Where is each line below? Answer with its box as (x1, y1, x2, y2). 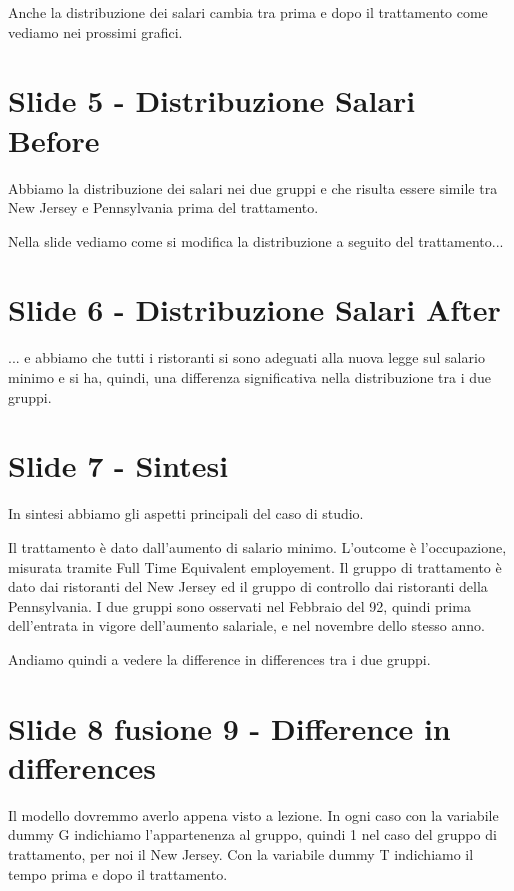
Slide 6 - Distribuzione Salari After (8, 289, 501, 330)
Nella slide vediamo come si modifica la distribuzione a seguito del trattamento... (8, 230, 504, 251)
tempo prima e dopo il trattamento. (8, 863, 228, 884)
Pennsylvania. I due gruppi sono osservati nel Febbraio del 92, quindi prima (8, 595, 471, 616)
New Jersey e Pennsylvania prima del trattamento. (8, 197, 319, 218)
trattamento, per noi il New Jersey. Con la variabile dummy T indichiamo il (8, 843, 474, 864)
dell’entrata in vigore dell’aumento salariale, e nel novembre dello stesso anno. (8, 615, 485, 636)
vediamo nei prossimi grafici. (8, 21, 183, 42)
